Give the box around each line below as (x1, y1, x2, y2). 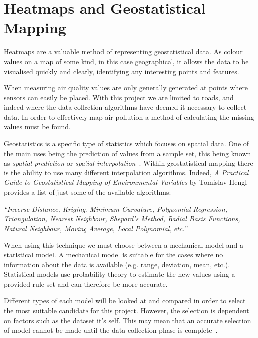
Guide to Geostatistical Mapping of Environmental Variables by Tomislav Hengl (4, 177, 247, 187)
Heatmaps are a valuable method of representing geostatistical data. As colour (4, 46, 243, 57)
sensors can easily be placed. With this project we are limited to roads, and (4, 92, 234, 102)
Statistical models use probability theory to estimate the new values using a (4, 269, 235, 279)
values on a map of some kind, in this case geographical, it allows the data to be (4, 56, 249, 66)
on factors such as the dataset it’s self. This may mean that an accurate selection (4, 315, 251, 325)
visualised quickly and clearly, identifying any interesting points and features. (4, 66, 239, 76)
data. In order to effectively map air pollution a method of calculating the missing (4, 111, 254, 122)
